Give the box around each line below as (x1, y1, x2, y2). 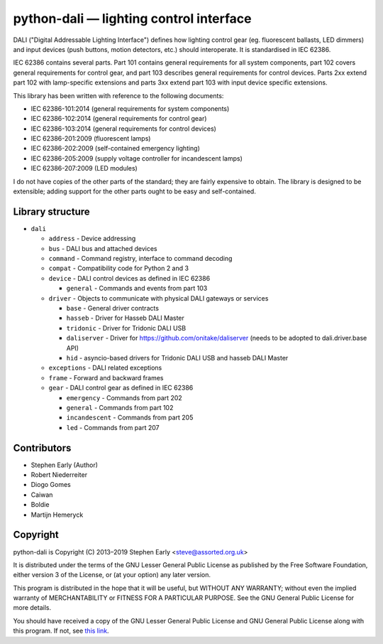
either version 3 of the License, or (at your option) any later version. (13, 571, 211, 579)
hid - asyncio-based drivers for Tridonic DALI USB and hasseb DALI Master (66, 354, 289, 362)
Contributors (13, 441, 72, 454)
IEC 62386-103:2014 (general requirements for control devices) (30, 124, 216, 133)
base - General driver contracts (66, 304, 160, 313)
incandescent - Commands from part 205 (66, 413, 194, 422)
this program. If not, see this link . (13, 626, 109, 635)
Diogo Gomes (30, 481, 71, 489)
